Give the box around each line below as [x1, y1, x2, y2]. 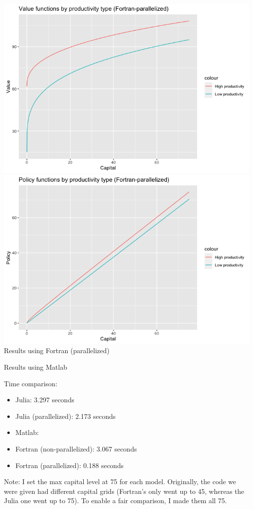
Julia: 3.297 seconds [15, 395, 74, 405]
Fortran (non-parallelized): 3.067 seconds [15, 444, 137, 453]
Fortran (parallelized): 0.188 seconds [15, 460, 124, 470]
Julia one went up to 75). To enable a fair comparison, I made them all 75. [4, 495, 227, 506]
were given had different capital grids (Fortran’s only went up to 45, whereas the [4, 486, 244, 496]
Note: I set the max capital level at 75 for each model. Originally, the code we [4, 476, 236, 487]
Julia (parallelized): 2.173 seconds [15, 411, 116, 421]
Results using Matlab [4, 362, 67, 372]
